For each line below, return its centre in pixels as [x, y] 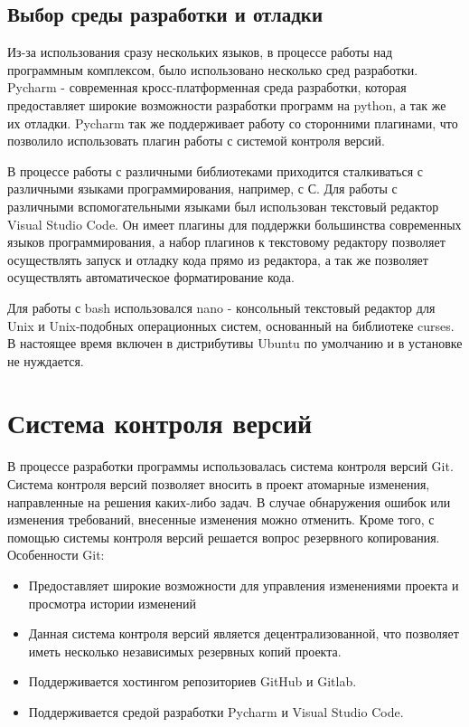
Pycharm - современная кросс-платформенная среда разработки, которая [207, 87]
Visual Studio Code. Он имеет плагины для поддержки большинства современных [234, 224]
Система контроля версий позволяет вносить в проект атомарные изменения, [219, 484]
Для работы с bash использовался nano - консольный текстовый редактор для [221, 307]
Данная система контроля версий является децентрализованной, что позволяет [244, 633]
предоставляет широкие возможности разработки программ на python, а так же [227, 104]
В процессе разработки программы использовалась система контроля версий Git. [230, 466]
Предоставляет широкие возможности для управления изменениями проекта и [244, 585]
